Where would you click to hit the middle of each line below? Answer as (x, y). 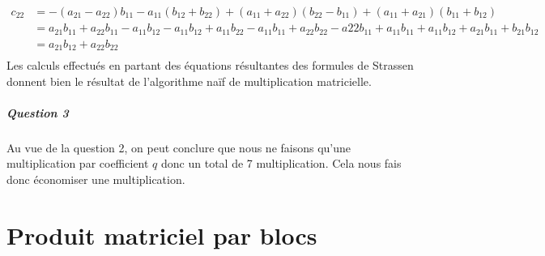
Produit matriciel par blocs (162, 235)
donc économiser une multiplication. (96, 179)
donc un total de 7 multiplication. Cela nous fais (281, 163)
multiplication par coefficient (78, 163)
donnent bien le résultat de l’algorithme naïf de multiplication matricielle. (189, 81)
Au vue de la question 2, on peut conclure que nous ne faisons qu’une (179, 147)
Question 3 (38, 112)
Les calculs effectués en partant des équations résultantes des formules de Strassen (210, 65)
